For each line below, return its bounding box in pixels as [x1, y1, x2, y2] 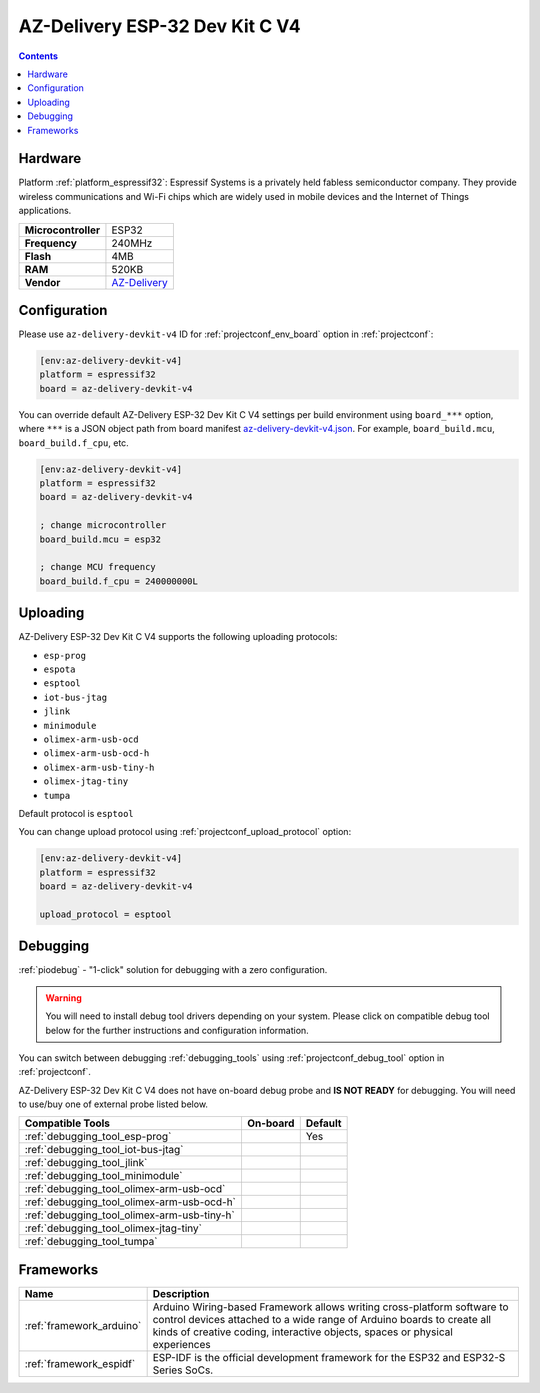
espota [43, 664, 76, 675]
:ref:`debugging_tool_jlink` [24, 1156, 148, 1170]
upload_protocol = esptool [39, 908, 172, 920]
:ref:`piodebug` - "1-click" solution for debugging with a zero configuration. [18, 964, 328, 976]
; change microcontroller [39, 520, 167, 531]
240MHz [111, 236, 153, 250]
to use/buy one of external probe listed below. [18, 1098, 209, 1110]
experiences [152, 1338, 211, 1351]
